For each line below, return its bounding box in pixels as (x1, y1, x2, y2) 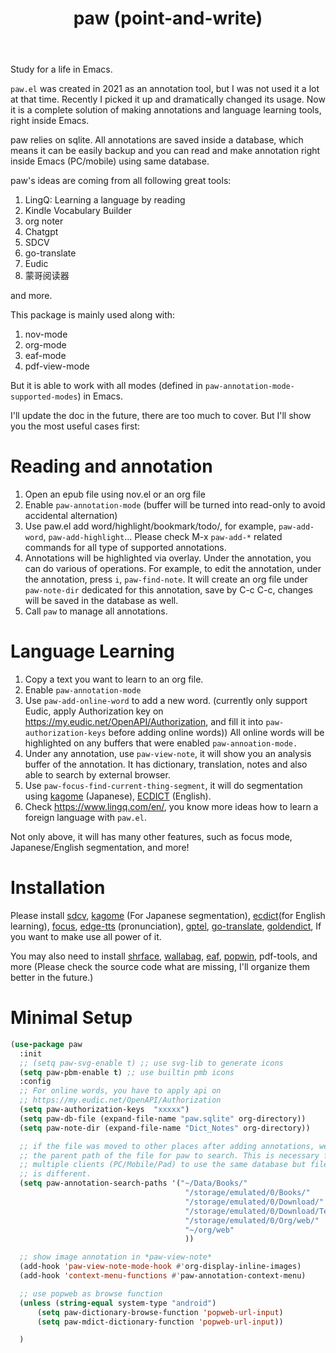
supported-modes (10, 392, 78, 402)
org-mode (24, 339, 67, 351)
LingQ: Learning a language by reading (24, 194, 186, 206)
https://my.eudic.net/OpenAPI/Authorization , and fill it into (24, 716, 264, 728)
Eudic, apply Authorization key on (24, 705, 164, 717)
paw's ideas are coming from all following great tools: (10, 175, 232, 187)
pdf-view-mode (24, 360, 90, 372)
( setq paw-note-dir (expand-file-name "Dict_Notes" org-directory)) (19, 1123, 311, 1133)
